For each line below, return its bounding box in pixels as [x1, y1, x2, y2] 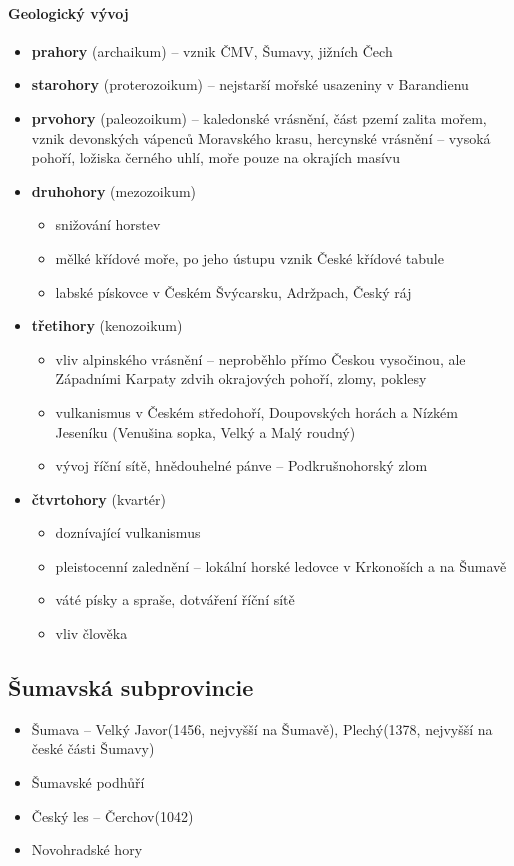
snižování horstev [55, 214, 161, 235]
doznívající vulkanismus [55, 522, 201, 543]
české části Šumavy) [31, 738, 155, 759]
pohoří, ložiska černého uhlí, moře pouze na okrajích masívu [31, 147, 401, 168]
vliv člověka [55, 623, 128, 644]
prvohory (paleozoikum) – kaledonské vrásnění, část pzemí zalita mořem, [31, 107, 487, 128]
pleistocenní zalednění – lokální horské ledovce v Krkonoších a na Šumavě [55, 555, 507, 576]
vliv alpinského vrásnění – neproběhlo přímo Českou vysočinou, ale [55, 348, 466, 369]
